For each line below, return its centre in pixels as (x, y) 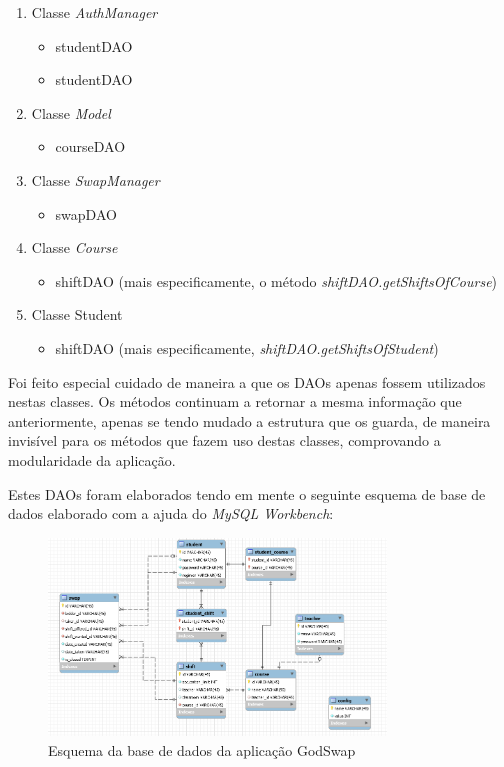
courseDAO (90, 146)
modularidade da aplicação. (92, 459)
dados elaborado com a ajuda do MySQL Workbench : (171, 513)
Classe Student (77, 314)
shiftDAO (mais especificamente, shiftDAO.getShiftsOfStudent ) (247, 347)
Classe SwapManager (95, 179)
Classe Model (71, 112)
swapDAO (86, 213)
